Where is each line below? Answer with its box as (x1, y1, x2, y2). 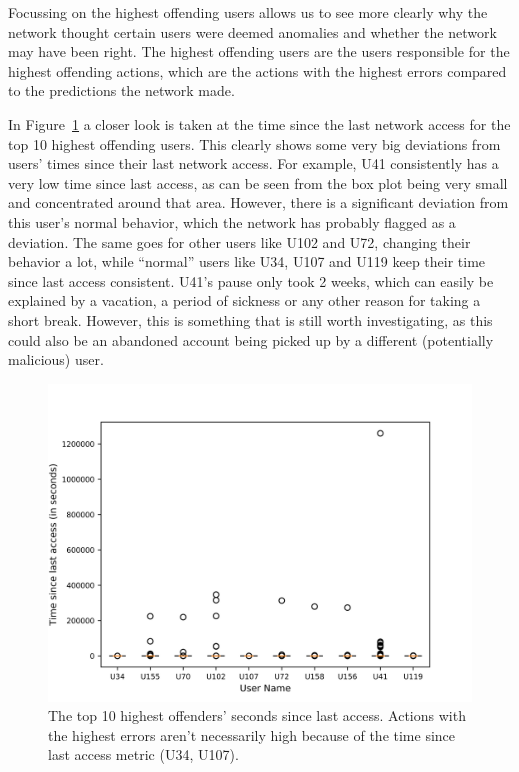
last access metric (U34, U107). (48, 744, 239, 765)
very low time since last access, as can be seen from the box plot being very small (8, 172, 508, 193)
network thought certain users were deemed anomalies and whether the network (8, 21, 497, 42)
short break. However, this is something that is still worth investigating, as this (8, 309, 493, 330)
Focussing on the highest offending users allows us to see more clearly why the (8, 2, 488, 22)
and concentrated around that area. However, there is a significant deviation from (8, 192, 509, 213)
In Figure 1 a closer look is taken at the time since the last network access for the (8, 113, 511, 134)
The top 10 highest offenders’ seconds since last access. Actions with (48, 705, 466, 726)
